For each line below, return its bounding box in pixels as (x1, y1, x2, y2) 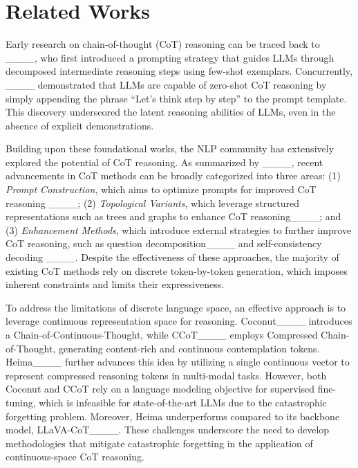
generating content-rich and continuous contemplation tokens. (59, 341, 320, 355)
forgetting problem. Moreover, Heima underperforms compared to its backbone (6, 408, 340, 423)
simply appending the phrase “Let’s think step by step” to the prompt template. (6, 91, 347, 105)
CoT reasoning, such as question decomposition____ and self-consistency (6, 236, 322, 251)
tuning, (6, 395, 36, 409)
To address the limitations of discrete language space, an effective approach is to (6, 300, 346, 314)
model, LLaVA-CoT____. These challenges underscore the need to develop (6, 422, 330, 437)
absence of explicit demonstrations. (6, 118, 154, 132)
